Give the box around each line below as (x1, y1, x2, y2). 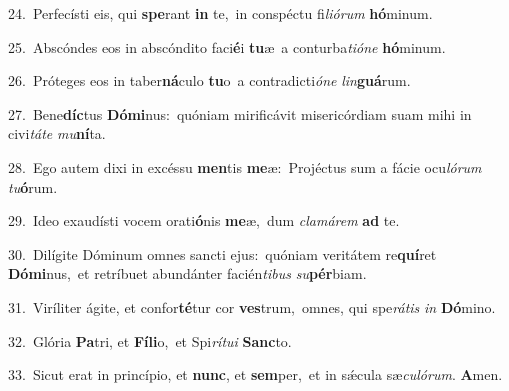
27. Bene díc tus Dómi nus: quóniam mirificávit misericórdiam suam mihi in (8, 103, 472, 124)
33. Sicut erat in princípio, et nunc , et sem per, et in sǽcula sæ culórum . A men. (8, 364, 503, 385)
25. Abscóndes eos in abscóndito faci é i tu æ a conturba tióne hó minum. (8, 36, 446, 57)
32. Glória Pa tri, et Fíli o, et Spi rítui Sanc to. (8, 330, 292, 351)
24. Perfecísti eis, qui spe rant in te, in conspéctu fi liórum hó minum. (8, 3, 433, 23)
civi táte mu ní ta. (8, 123, 106, 144)
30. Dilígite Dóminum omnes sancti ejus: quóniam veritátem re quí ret (8, 243, 437, 264)
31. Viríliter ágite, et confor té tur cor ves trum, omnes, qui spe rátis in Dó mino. (8, 296, 496, 317)
